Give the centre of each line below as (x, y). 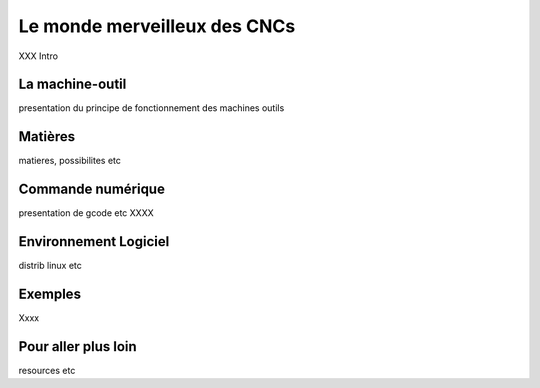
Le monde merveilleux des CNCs (157, 26)
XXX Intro (38, 56)
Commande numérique (91, 189)
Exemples (50, 293)
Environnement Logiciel (94, 241)
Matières (46, 136)
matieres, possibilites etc (70, 161)
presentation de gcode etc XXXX (86, 213)
